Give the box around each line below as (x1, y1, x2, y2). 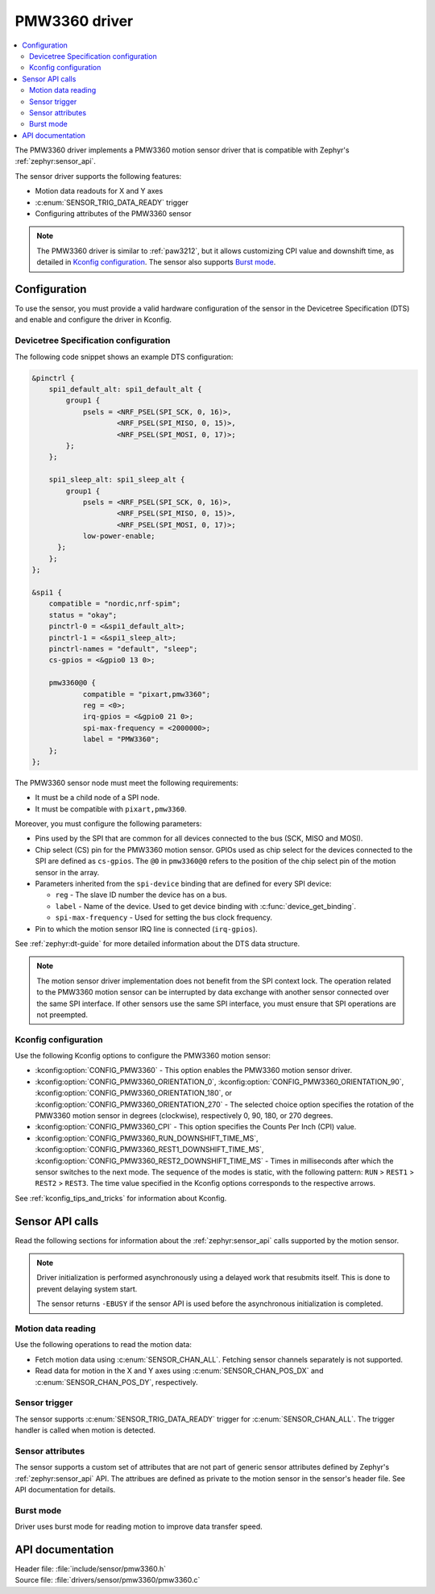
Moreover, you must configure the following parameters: (14, 819, 202, 828)
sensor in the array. (35, 867, 100, 877)
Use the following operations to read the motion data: (14, 1340, 193, 1350)
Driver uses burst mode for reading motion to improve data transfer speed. (14, 1521, 263, 1532)
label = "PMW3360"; (82, 735, 160, 744)
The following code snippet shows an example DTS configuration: (14, 352, 234, 361)
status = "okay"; (48, 610, 118, 620)
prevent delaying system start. (36, 1283, 138, 1294)
